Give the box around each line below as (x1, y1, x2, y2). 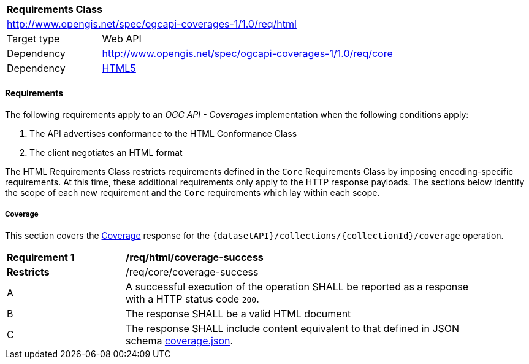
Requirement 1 (7, 251, 75, 263)
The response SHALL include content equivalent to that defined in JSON (126, 322, 460, 335)
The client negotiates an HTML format (29, 147, 183, 158)
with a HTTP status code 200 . (126, 293, 259, 305)
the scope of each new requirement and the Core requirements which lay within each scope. (5, 187, 380, 198)
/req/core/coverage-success (126, 266, 259, 278)
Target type (7, 33, 60, 45)
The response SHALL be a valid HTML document (126, 308, 351, 320)
